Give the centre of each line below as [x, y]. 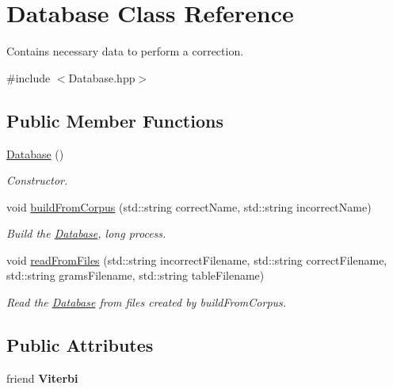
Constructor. [37, 180]
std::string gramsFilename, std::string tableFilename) [135, 275]
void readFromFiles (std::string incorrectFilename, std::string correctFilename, [197, 259]
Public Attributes [80, 345]
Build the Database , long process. [86, 233]
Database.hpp [102, 77]
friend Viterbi [42, 378]
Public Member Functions [115, 120]
